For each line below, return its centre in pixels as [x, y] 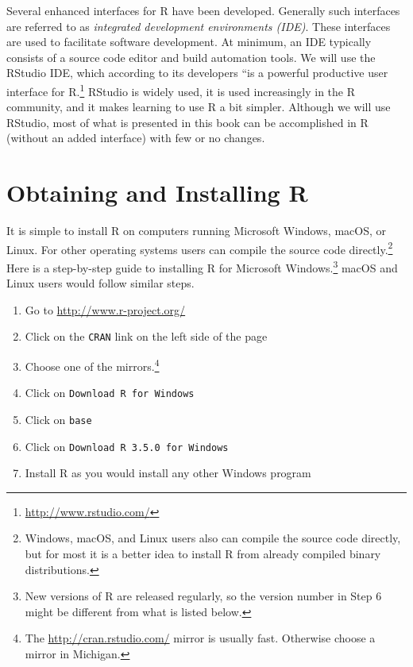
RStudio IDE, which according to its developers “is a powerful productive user [197, 73]
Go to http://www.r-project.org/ [105, 309]
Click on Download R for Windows [110, 393]
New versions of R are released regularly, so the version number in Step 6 [203, 596]
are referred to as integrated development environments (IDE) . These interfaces [199, 26]
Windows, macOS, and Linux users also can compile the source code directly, [213, 538]
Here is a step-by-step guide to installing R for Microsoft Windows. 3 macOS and [202, 266]
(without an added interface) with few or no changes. [136, 138]
